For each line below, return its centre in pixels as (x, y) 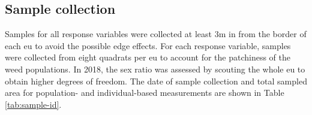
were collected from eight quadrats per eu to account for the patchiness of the (148, 57)
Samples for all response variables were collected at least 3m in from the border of (156, 34)
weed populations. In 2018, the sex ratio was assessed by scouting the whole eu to (155, 69)
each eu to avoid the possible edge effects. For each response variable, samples (148, 45)
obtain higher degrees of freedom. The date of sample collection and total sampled (156, 81)
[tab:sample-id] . (33, 104)
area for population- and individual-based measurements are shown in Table (145, 93)
